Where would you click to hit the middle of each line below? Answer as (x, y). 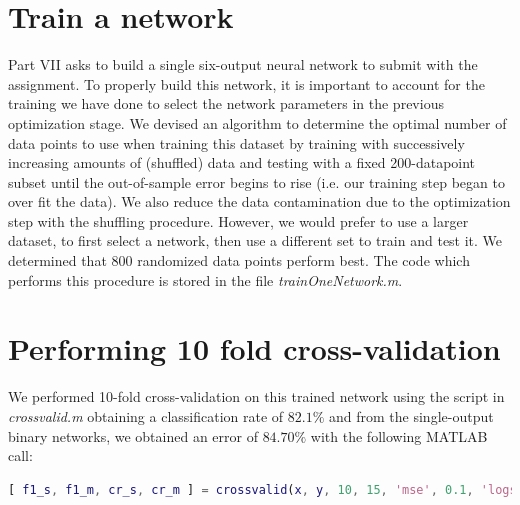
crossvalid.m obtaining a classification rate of (146, 415)
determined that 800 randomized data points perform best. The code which (239, 260)
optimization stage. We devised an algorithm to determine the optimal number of (257, 122)
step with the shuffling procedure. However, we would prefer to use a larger (238, 220)
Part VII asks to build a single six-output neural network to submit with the (243, 64)
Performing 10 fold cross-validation (254, 348)
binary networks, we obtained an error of (133, 435)
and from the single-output (411, 415)
